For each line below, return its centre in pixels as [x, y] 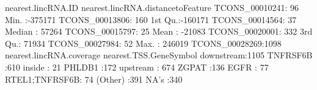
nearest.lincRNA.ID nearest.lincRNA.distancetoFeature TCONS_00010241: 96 [152, 7]
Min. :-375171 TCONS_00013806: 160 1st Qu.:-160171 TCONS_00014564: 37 [151, 19]
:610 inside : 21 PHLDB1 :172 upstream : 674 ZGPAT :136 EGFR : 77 [137, 67]
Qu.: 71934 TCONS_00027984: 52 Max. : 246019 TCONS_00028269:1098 [143, 43]
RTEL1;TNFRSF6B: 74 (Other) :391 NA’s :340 [94, 79]
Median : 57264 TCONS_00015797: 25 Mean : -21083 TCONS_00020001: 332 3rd [159, 31]
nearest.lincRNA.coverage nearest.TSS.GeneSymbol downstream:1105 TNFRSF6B [159, 55]
